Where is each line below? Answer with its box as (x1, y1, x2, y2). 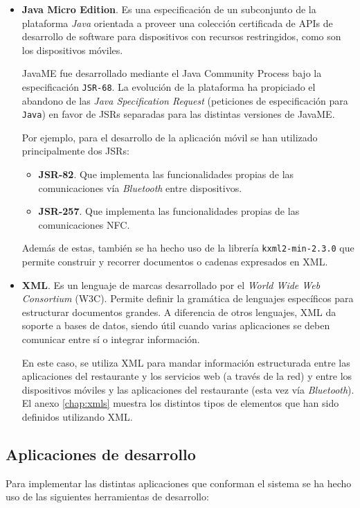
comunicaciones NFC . (38, 217, 130, 231)
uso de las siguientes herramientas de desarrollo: (6, 489, 209, 504)
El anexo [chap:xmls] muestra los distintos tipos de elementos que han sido (21, 396, 339, 410)
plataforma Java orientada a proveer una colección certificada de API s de (21, 15, 333, 30)
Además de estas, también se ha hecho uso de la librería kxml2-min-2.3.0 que (21, 240, 354, 255)
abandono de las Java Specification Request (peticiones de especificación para (21, 93, 348, 107)
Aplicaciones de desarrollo (6, 444, 196, 465)
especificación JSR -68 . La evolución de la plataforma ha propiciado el (21, 79, 316, 94)
